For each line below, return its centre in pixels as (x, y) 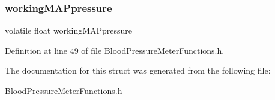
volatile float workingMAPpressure (69, 30)
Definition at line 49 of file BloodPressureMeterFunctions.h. (115, 50)
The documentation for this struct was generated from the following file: (138, 70)
